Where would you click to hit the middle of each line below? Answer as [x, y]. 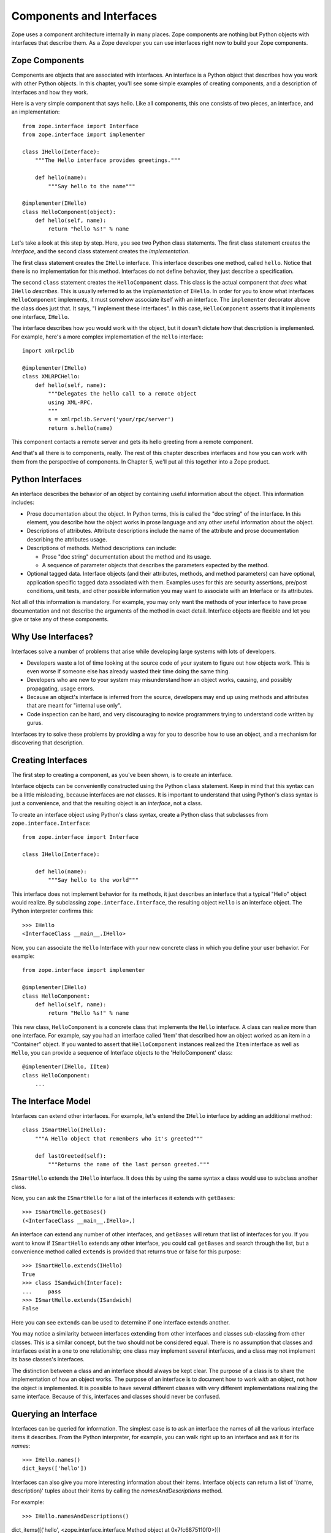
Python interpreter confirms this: [52, 911]
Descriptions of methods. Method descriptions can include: [102, 548]
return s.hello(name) [81, 428]
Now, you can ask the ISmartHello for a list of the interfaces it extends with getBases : [123, 1198]
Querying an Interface [54, 1414]
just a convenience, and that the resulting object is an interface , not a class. [107, 803]
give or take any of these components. [60, 619]
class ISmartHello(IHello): [64, 1130]
